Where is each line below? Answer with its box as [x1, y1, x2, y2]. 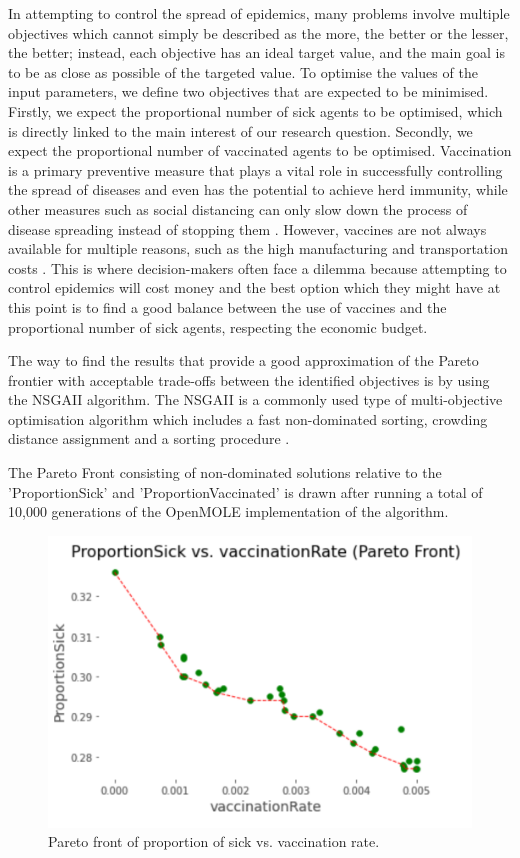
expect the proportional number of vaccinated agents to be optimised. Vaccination [8, 140, 512, 161]
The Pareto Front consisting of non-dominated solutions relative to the [8, 462, 442, 483]
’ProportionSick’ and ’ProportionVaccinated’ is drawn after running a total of [8, 481, 483, 502]
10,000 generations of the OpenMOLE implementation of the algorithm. [8, 501, 449, 522]
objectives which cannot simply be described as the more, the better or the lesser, [8, 22, 509, 43]
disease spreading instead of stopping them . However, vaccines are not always [8, 218, 487, 239]
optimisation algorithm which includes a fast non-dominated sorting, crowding [8, 408, 488, 429]
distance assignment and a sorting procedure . [8, 428, 290, 449]
